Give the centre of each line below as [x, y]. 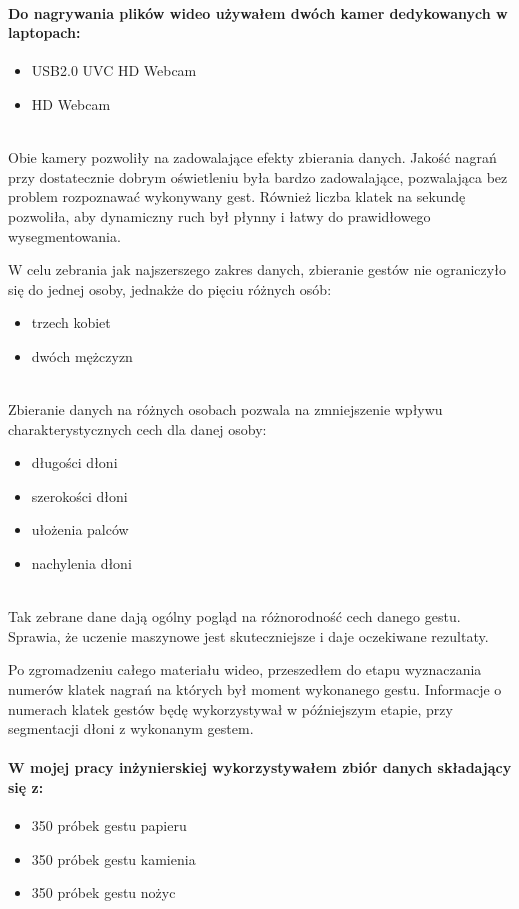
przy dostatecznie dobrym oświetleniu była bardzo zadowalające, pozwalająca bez [258, 176]
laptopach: [44, 32]
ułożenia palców [80, 529]
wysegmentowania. [64, 235]
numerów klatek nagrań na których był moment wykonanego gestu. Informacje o [255, 689]
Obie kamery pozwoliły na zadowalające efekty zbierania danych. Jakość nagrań [252, 157]
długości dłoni [74, 462]
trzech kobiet [71, 322]
